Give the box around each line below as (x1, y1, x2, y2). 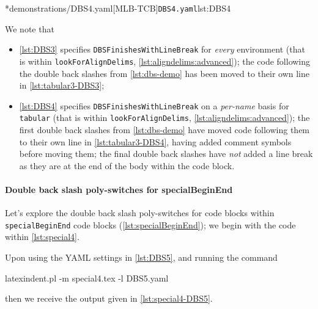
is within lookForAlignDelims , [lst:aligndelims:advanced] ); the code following (19, 54, 311, 67)
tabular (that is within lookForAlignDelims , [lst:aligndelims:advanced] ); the (19, 111, 310, 124)
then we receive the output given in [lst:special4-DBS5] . (5, 292, 213, 305)
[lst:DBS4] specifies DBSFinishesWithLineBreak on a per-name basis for (19, 99, 289, 112)
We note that (5, 22, 54, 35)
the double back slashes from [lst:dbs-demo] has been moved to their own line (19, 67, 309, 79)
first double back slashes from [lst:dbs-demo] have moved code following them (19, 123, 310, 136)
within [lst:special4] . (5, 230, 79, 243)
